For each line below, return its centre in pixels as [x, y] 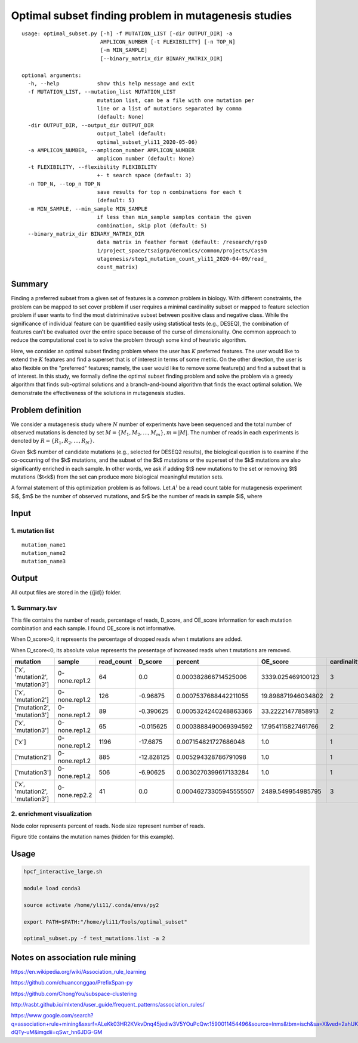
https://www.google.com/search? [52, 1016]
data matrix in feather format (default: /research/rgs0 [182, 242]
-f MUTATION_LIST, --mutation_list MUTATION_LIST [102, 92]
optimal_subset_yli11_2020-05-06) [147, 142]
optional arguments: [52, 75]
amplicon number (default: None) [146, 159]
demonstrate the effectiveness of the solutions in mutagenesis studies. [98, 393]
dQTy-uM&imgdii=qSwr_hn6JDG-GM [57, 1032]
